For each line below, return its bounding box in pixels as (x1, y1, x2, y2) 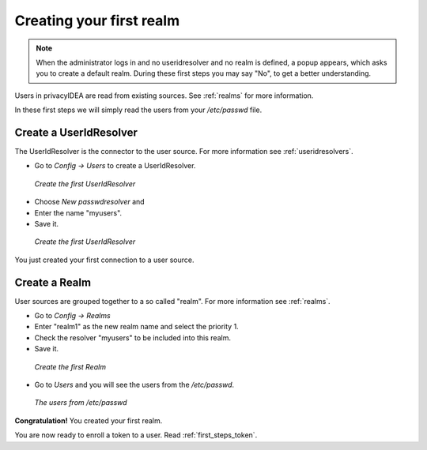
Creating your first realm (14, 12, 180, 29)
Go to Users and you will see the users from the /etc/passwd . (34, 380, 235, 389)
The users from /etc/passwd (34, 398, 127, 407)
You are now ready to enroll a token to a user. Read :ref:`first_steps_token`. (14, 430, 258, 440)
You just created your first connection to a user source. (14, 255, 195, 264)
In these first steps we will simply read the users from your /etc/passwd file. (14, 105, 263, 114)
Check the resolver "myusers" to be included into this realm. (34, 332, 231, 343)
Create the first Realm (34, 362, 107, 371)
